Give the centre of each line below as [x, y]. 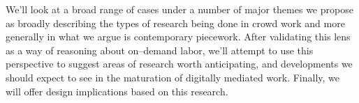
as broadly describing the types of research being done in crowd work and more [175, 23]
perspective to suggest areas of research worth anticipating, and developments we [179, 64]
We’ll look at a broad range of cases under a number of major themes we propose [179, 9]
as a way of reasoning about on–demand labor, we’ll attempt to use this [160, 50]
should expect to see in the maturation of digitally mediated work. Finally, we [173, 77]
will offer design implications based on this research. [117, 91]
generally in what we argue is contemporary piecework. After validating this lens [178, 37]
